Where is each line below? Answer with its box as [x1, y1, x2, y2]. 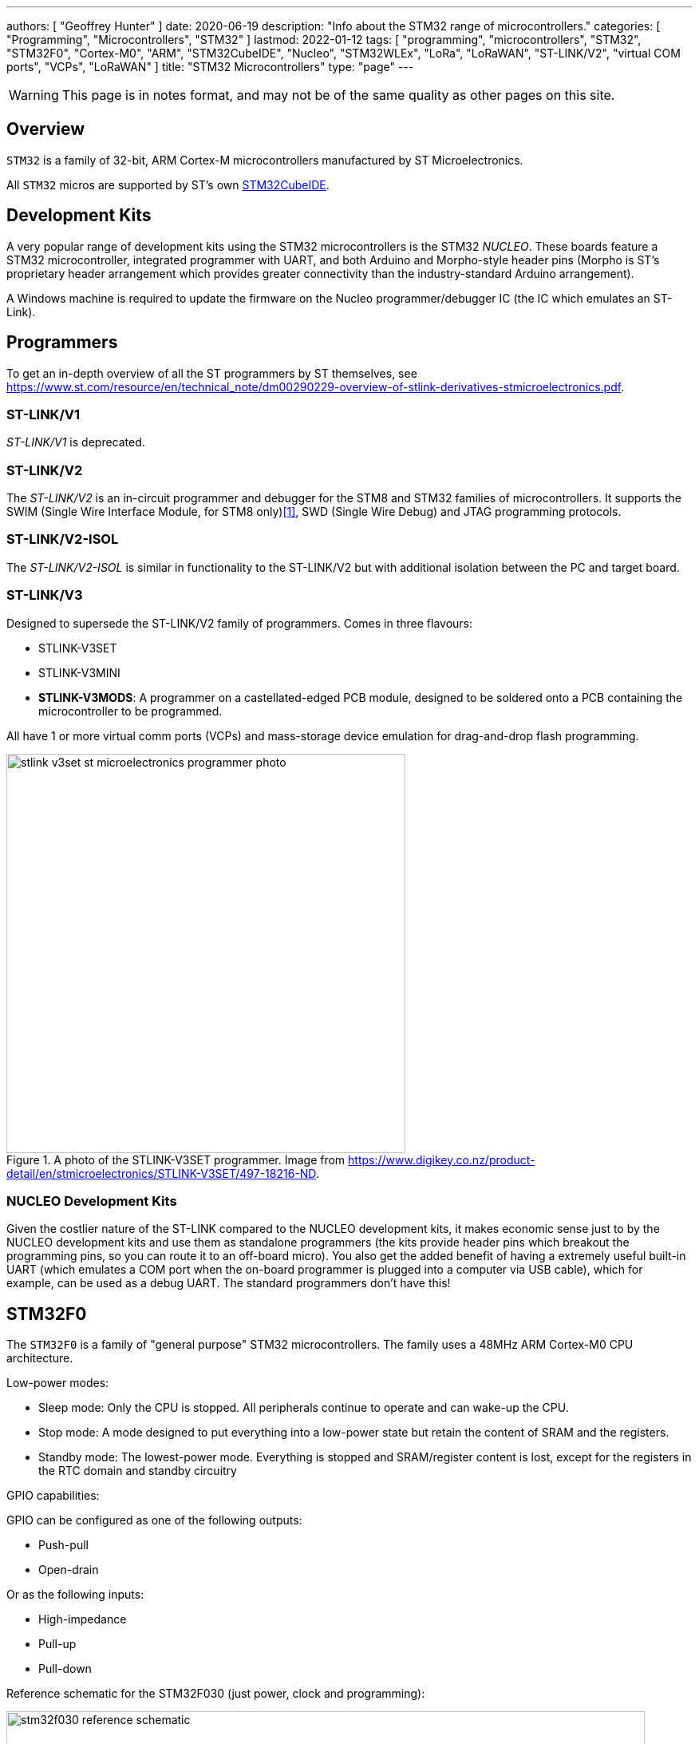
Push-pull [38, 1538, 89, 1552]
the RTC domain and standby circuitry [38, 1464, 237, 1478]
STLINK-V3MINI [38, 665, 120, 680]
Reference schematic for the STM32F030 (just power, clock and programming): [6, 1687, 425, 1701]
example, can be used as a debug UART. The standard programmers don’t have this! [6, 1276, 451, 1290]
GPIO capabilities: [6, 1488, 100, 1503]
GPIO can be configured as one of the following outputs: [6, 1513, 302, 1528]
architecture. [6, 1351, 73, 1365]
